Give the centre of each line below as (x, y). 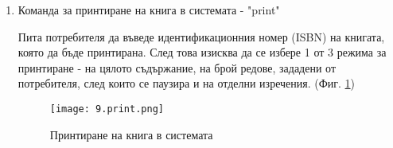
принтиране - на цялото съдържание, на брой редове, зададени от (177, 67)
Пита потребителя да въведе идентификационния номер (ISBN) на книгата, (201, 36)
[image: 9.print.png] (107, 109)
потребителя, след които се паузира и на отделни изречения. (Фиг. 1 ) (186, 83)
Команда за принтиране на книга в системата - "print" (149, 10)
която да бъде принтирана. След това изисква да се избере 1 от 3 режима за (202, 52)
